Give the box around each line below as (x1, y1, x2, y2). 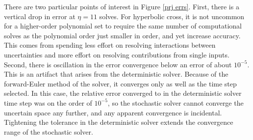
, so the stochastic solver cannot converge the (107, 97, 244, 108)
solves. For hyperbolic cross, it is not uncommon (99, 11, 245, 21)
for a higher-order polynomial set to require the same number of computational (4, 21, 242, 31)
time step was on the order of (4, 97, 92, 108)
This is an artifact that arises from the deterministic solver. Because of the (4, 69, 228, 79)
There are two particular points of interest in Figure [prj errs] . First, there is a (4, 1, 239, 11)
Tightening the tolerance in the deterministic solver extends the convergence (4, 117, 233, 127)
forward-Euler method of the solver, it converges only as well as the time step (4, 78, 237, 88)
